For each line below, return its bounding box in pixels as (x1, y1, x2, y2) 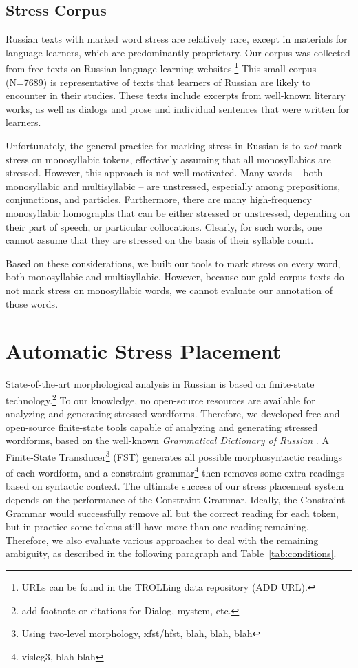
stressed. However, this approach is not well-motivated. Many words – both (6, 165, 323, 180)
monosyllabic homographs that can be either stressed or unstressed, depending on (6, 205, 350, 220)
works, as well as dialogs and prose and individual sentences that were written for (6, 101, 350, 116)
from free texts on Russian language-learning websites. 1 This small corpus (6, 59, 317, 76)
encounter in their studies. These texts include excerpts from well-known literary (6, 88, 346, 103)
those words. (6, 296, 59, 311)
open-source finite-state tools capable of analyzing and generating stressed (6, 419, 318, 434)
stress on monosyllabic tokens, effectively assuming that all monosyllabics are (6, 152, 331, 166)
